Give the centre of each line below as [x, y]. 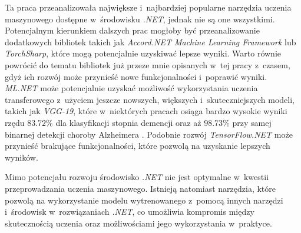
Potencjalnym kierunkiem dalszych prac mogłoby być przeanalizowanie [132, 30]
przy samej [252, 122]
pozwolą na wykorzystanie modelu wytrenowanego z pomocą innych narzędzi [144, 200]
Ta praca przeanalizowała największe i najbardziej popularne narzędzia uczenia [148, 7]
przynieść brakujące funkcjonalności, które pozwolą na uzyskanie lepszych [138, 146]
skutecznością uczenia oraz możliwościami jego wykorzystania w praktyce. [138, 223]
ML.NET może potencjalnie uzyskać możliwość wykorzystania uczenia [131, 88]
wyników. [21, 157]
